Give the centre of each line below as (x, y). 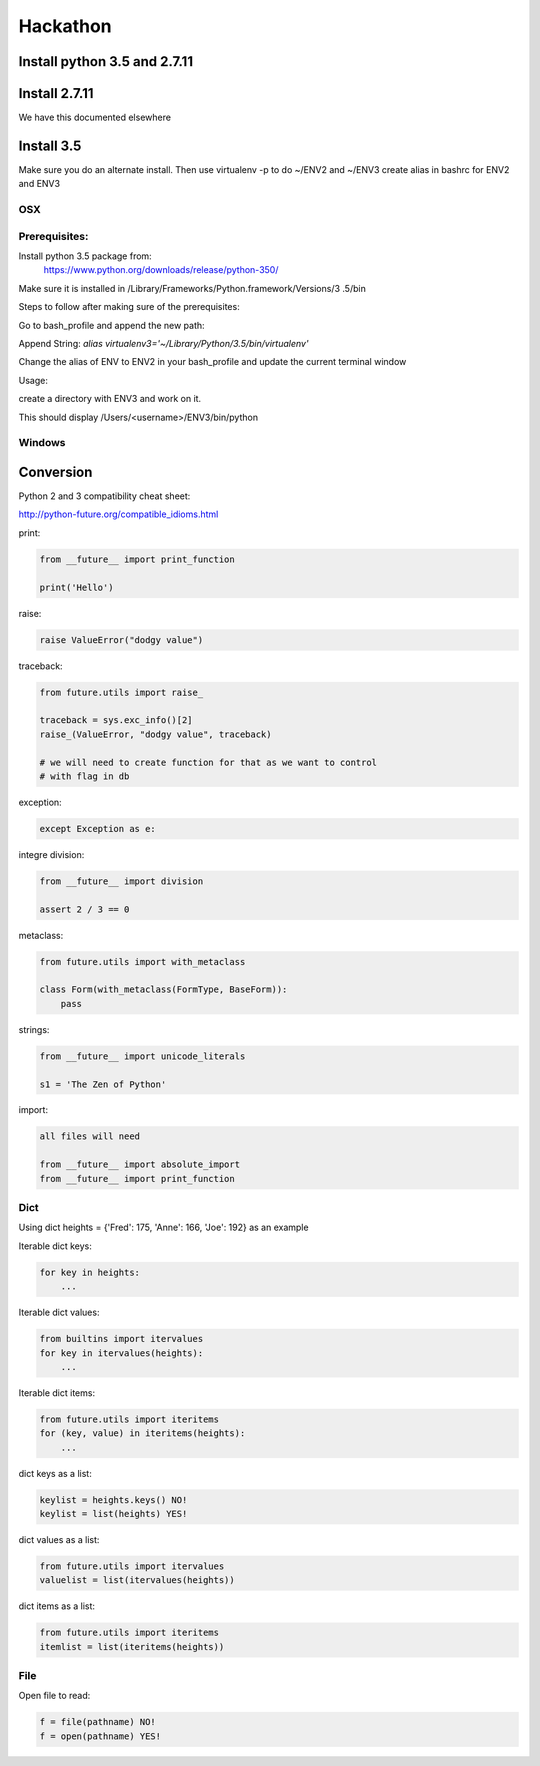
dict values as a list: (59, 1539)
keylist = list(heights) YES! (113, 1513)
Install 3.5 (50, 145)
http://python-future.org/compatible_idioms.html (118, 514)
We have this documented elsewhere (95, 117)
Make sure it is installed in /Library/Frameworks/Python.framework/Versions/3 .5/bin (192, 288)
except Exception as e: (98, 828)
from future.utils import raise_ (121, 692)
